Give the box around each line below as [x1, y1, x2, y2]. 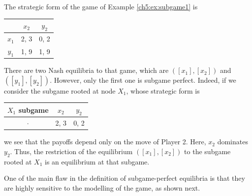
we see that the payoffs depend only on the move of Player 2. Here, [4, 136, 206, 147]
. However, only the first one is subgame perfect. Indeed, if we [50, 74, 236, 85]
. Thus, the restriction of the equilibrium [10, 146, 133, 156]
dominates [217, 136, 248, 147]
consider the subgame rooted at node [4, 85, 116, 96]
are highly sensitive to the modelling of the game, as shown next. [4, 182, 200, 193]
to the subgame [184, 146, 231, 156]
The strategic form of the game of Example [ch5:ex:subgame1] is [4, 1, 198, 11]
